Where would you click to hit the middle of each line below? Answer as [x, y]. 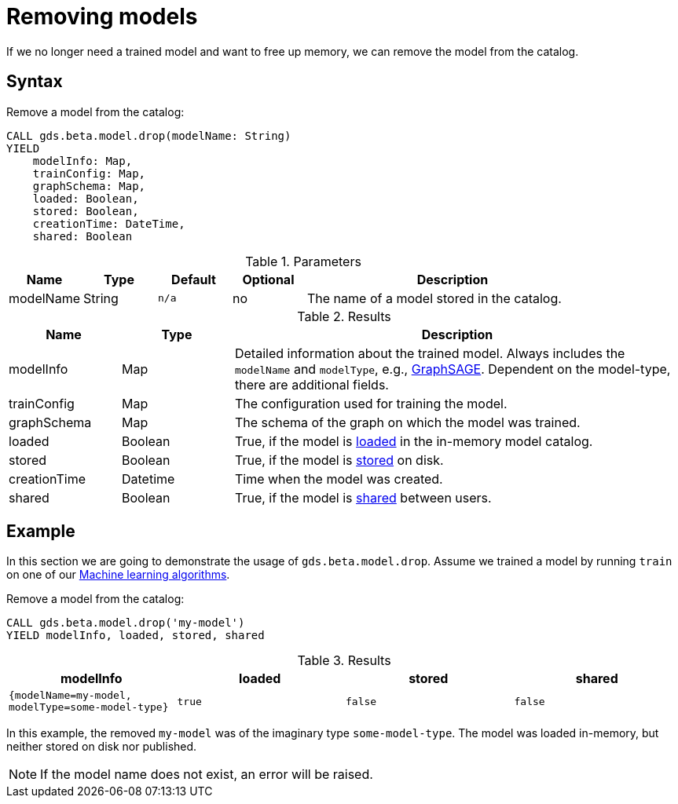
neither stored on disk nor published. [102, 747]
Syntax [35, 82]
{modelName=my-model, [70, 696]
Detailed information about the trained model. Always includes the [430, 353]
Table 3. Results [344, 661]
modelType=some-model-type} [89, 707]
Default [194, 279]
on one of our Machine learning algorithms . [118, 575]
